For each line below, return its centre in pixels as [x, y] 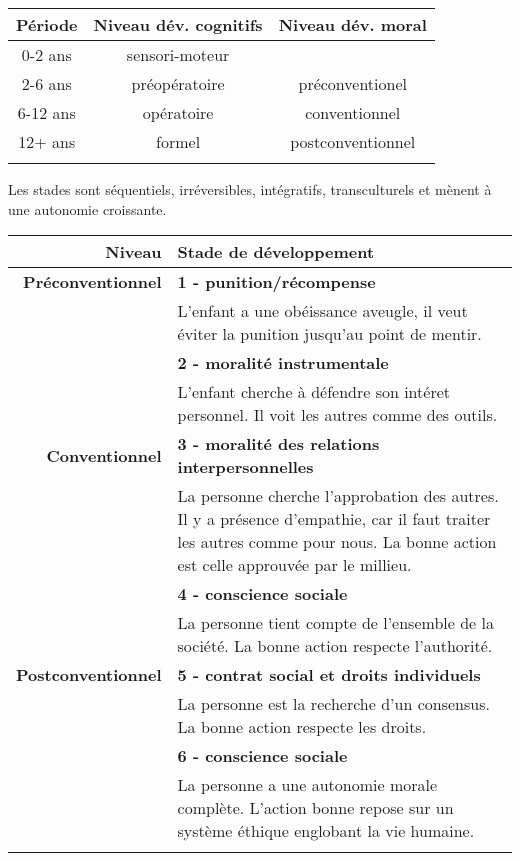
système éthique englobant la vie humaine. [326, 831]
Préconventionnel [92, 282]
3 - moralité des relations [278, 444]
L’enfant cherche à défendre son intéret [313, 392]
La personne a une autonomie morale [307, 785]
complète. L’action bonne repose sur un [315, 808]
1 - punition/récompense [276, 282]
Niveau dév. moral [352, 24]
